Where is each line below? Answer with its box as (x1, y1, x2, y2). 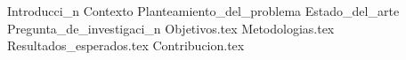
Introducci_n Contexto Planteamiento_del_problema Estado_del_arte (7, 2, 400, 20)
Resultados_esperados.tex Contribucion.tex (7, 36, 245, 55)
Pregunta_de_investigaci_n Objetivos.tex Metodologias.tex (7, 19, 335, 37)
